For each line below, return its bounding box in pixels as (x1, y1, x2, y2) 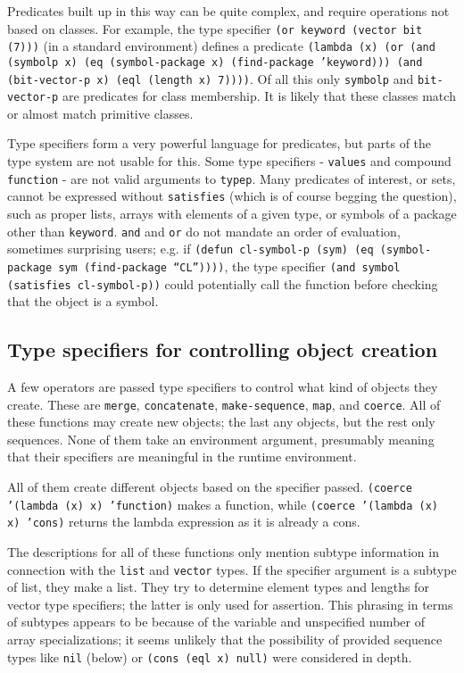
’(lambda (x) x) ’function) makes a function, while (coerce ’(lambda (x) (7, 494, 439, 513)
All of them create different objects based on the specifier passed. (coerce (7, 478, 412, 496)
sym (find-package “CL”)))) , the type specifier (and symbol (58, 256, 401, 275)
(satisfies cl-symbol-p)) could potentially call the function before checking (7, 274, 438, 293)
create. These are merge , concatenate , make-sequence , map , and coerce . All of (7, 395, 441, 413)
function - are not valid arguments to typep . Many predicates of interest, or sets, (7, 169, 456, 187)
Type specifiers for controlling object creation (7, 336, 438, 363)
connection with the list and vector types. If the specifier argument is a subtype (7, 560, 457, 578)
